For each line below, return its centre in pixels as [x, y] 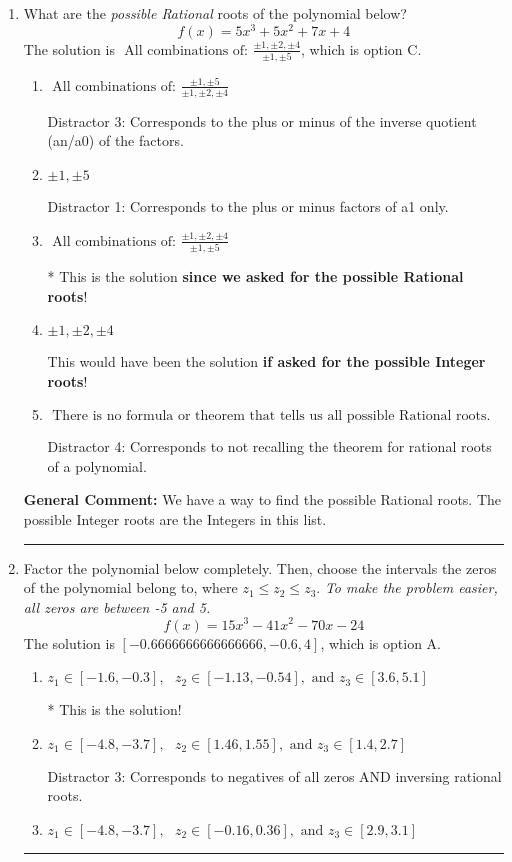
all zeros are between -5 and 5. [117, 606]
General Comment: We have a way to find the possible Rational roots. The [262, 499]
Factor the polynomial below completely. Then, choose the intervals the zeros [260, 567]
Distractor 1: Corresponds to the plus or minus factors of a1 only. [248, 206]
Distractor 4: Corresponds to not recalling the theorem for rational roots [269, 446]
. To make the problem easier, [407, 587]
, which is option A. [381, 642]
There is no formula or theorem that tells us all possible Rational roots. [271, 416]
